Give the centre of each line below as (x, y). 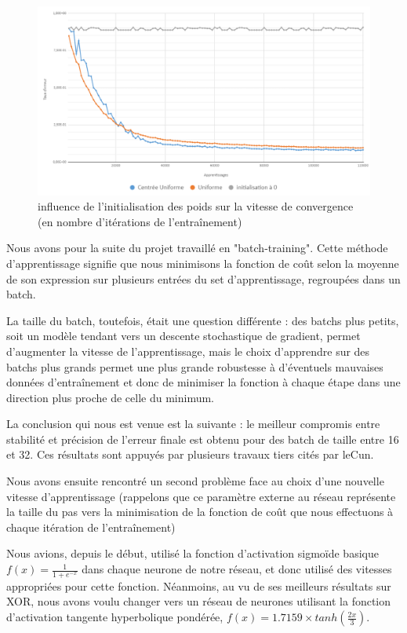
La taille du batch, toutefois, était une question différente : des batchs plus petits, (203, 320)
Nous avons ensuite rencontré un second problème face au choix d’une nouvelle (195, 481)
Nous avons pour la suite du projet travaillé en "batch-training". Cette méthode (197, 248)
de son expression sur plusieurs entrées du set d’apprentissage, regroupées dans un (203, 278)
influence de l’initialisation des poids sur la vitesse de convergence (196, 206)
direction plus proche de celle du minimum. (110, 397)
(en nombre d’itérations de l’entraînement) (140, 221)
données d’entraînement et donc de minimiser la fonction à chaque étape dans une (203, 382)
